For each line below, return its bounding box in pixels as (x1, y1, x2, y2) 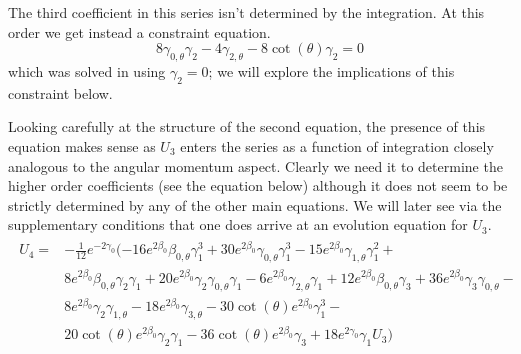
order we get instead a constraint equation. (8, 21, 271, 42)
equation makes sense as (8, 135, 156, 156)
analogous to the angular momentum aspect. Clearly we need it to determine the (8, 155, 503, 176)
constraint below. (8, 82, 113, 103)
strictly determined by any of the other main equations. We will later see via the (8, 194, 502, 215)
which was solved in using (8, 60, 166, 81)
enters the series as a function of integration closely (180, 135, 494, 156)
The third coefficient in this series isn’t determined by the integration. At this (8, 2, 485, 22)
